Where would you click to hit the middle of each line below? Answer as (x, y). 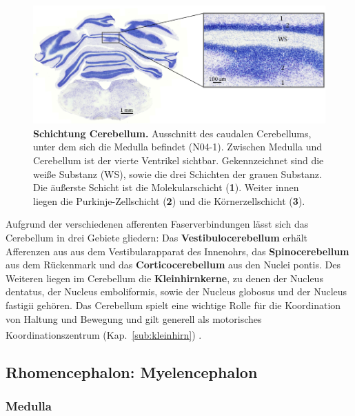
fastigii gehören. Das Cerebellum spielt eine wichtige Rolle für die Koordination (173, 305)
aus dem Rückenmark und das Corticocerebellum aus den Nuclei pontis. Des (173, 265)
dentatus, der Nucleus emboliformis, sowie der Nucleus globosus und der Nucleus (176, 291)
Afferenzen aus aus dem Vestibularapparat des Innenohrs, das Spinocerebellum (177, 251)
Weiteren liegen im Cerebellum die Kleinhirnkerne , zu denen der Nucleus (164, 278)
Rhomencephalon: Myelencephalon (132, 372)
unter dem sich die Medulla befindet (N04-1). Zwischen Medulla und (178, 147)
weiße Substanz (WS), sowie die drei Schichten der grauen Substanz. (177, 174)
